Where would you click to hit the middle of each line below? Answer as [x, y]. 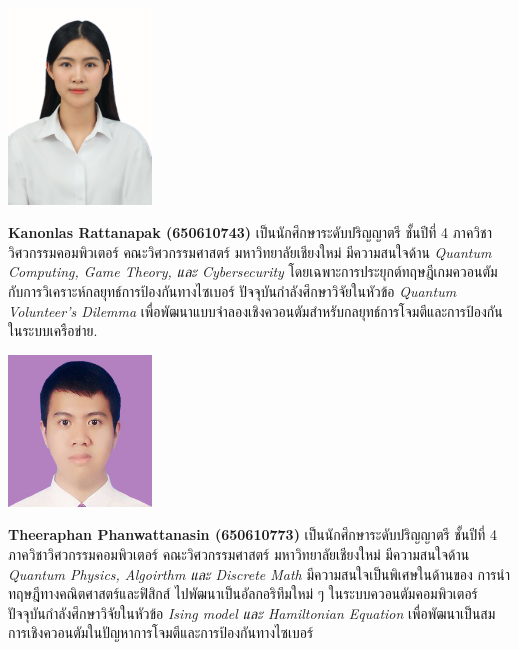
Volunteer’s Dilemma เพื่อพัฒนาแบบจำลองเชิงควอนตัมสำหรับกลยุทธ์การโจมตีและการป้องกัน [255, 310]
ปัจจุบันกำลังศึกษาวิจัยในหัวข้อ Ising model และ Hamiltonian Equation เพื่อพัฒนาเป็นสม [252, 612]
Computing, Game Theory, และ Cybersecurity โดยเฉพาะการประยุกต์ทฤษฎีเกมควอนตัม [253, 271]
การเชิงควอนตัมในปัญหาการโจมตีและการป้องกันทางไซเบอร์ [161, 632]
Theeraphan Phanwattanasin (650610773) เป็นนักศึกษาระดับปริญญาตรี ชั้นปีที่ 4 [252, 534]
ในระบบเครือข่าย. [53, 330]
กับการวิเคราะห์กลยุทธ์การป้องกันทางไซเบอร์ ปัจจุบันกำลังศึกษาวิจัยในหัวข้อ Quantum [232, 290]
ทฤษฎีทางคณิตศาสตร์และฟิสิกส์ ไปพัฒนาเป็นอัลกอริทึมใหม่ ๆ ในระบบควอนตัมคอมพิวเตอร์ [243, 593]
